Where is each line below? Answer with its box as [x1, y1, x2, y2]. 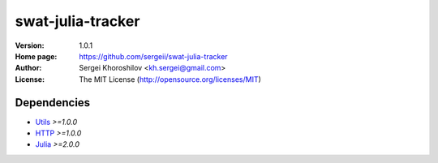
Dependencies [15, 96, 91, 109]
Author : [15, 63, 42, 73]
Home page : [15, 51, 58, 61]
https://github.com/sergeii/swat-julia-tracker [79, 51, 228, 61]
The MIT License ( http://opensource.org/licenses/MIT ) [79, 74, 261, 84]
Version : [15, 41, 45, 50]
